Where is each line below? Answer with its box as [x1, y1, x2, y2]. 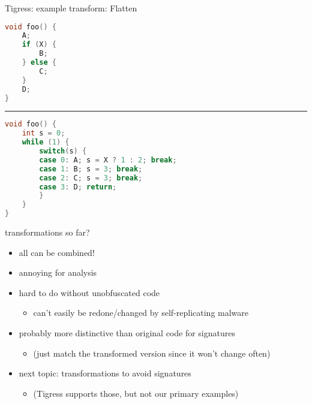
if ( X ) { [22, 40, 56, 49]
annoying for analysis [19, 266, 97, 279]
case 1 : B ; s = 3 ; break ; [39, 164, 143, 173]
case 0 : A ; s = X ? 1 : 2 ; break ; [39, 155, 177, 164]
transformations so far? [5, 226, 90, 239]
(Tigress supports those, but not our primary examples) [33, 387, 239, 399]
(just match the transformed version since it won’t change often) [33, 346, 271, 359]
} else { [22, 58, 56, 67]
